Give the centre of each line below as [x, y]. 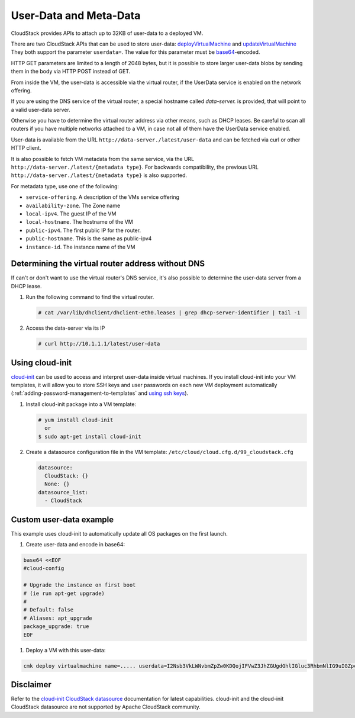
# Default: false [49, 610]
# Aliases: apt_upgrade [58, 618]
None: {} [57, 484]
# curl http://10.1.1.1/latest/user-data [99, 344]
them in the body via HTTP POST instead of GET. [71, 72]
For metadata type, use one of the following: [65, 186]
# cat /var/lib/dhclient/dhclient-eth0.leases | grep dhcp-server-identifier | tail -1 [169, 313]
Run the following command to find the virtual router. [90, 297]
